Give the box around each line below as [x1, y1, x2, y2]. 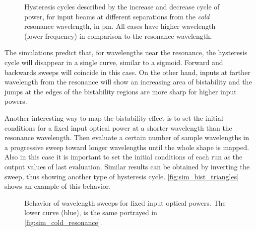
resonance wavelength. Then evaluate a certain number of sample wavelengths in [4, 132, 250, 143]
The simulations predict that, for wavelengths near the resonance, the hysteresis [4, 47, 248, 58]
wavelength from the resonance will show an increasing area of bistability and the [4, 77, 252, 87]
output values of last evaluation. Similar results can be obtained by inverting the [4, 161, 250, 171]
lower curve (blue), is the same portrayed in [24, 207, 157, 218]
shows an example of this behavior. [4, 181, 111, 191]
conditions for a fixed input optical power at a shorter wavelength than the [4, 122, 232, 133]
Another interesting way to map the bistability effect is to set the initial [4, 112, 223, 123]
